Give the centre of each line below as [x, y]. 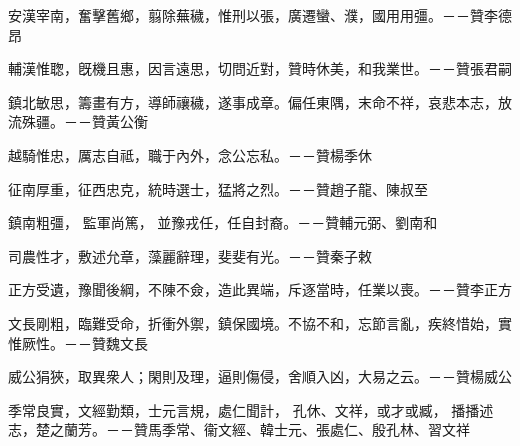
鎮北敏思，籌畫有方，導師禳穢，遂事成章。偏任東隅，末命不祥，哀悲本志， [253, 101]
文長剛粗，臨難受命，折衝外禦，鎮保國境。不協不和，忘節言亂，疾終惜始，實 [260, 322]
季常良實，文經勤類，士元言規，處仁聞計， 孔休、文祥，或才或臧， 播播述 [251, 409]
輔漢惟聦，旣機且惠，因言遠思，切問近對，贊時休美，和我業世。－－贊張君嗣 [260, 68]
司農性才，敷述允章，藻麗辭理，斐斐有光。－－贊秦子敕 [190, 255]
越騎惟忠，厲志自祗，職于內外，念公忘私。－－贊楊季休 [190, 154]
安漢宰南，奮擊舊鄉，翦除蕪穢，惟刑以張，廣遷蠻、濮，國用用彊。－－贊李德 [260, 15]
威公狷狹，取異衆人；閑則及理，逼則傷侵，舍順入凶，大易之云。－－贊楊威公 [260, 376]
